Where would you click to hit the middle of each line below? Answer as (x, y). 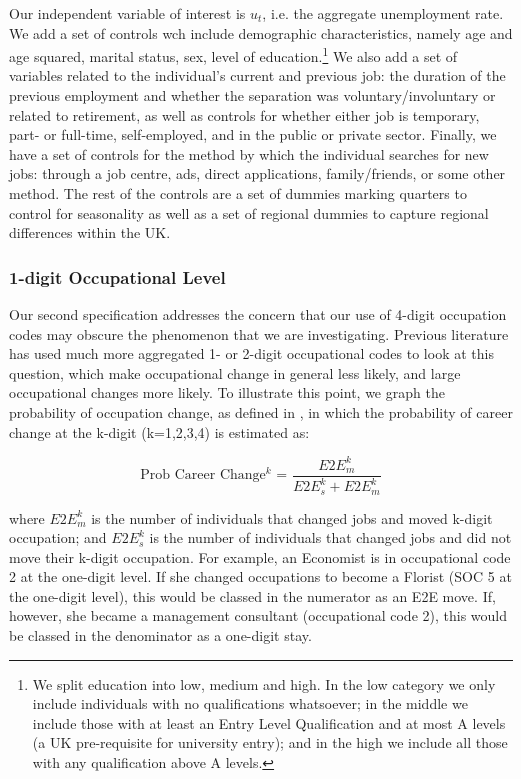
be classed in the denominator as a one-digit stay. (160, 635)
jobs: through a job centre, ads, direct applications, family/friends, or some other (257, 173)
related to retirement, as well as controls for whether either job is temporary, (244, 114)
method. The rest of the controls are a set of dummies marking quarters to (238, 193)
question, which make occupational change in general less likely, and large (235, 372)
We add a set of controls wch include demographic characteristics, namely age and (261, 32)
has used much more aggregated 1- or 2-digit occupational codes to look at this (251, 353)
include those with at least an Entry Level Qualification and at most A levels (269, 722)
